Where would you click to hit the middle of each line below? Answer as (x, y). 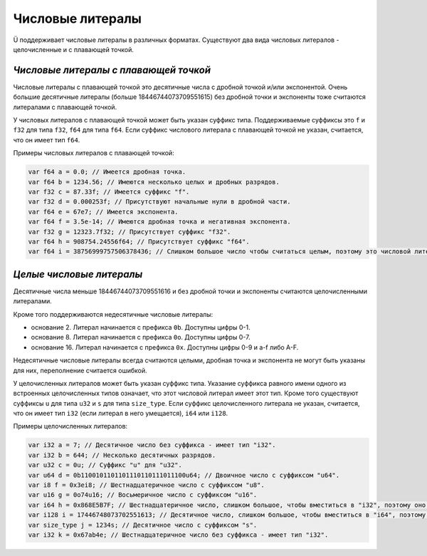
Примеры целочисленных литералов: (70, 426)
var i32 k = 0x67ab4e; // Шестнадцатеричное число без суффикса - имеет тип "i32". (178, 535)
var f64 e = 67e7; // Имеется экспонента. (103, 211)
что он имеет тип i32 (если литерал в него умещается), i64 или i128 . (121, 414)
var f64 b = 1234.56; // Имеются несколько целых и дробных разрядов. (154, 182)
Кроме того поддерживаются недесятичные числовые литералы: (113, 314)
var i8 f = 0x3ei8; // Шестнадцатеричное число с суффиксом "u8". (146, 485)
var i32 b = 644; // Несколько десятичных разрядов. (122, 455)
